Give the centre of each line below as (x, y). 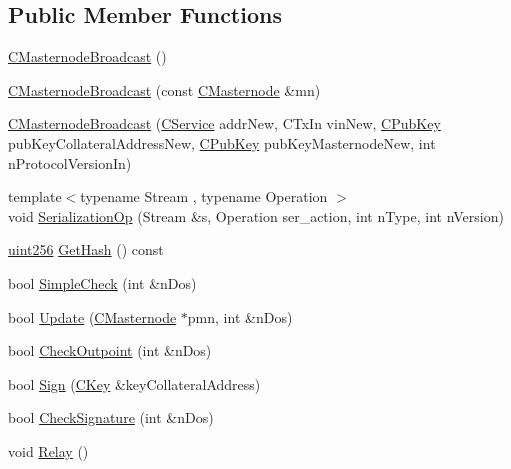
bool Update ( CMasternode (92, 316)
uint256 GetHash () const (86, 249)
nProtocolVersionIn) (70, 162)
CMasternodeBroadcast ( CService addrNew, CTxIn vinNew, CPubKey (224, 123)
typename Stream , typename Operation (204, 196)
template (35, 196)
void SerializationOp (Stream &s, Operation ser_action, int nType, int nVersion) (256, 215)
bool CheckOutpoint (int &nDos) (110, 350)
